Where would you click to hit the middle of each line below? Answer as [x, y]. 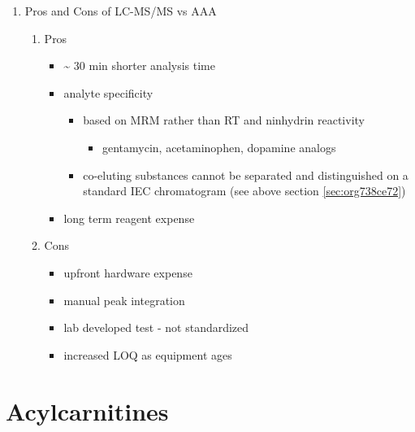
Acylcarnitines [87, 410]
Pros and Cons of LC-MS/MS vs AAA [121, 11]
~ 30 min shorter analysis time [139, 65]
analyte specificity [108, 92]
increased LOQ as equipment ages [148, 354]
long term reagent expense [129, 218]
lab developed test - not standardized [156, 327]
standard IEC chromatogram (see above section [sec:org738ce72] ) [244, 191]
